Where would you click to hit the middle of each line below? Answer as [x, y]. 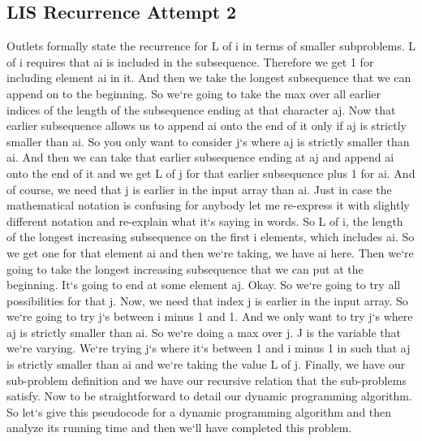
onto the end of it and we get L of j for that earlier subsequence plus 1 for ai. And [211, 173]
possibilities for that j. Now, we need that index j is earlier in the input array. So [207, 300]
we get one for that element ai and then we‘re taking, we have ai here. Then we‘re [210, 252]
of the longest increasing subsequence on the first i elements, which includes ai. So [211, 237]
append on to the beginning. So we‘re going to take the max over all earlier [194, 93]
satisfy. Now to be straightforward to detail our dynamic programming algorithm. [209, 396]
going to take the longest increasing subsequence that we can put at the [185, 268]
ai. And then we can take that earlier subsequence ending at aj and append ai [200, 157]
